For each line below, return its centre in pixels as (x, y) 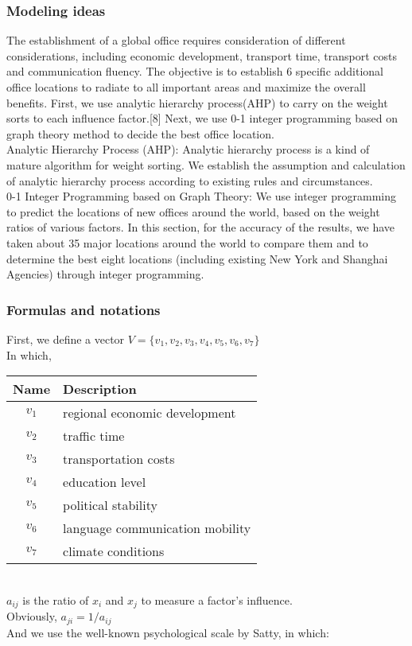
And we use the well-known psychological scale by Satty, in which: (168, 632)
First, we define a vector (66, 339)
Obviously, (32, 616)
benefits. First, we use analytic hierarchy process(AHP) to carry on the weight (197, 102)
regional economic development (150, 413)
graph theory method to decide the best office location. (140, 133)
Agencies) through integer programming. (105, 274)
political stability (110, 505)
